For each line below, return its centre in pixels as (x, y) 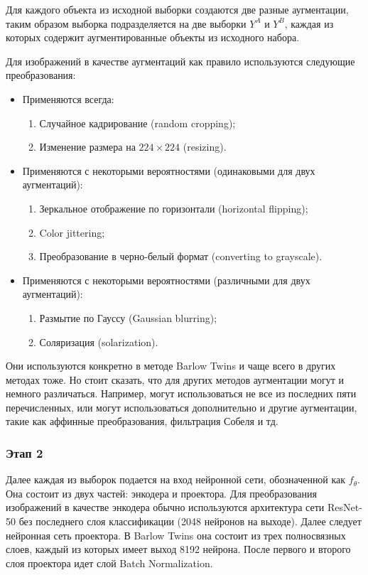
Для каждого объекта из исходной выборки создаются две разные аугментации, (177, 9)
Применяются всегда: (68, 98)
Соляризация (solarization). (99, 342)
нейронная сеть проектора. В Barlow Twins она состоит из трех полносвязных (176, 535)
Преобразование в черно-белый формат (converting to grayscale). (181, 256)
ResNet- (345, 507)
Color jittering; (72, 232)
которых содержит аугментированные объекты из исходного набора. (153, 37)
